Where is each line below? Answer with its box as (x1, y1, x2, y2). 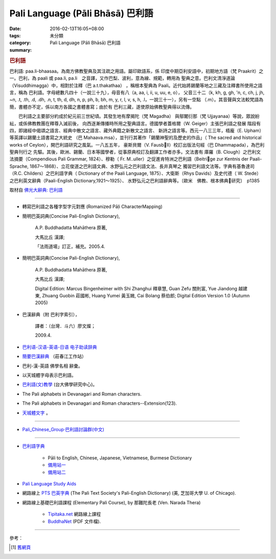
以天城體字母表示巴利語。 (22, 372, 76, 378)
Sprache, (9, 163, 29, 169)
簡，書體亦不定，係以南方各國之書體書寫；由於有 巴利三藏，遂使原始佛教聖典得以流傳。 (9, 104, 194, 110)
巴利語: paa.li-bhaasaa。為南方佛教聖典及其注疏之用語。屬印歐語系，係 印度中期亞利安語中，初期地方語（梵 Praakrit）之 (9, 68, 264, 74)
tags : (9, 32, 21, 38)
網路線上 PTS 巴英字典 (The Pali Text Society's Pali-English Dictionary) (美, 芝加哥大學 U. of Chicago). (22, 490, 236, 496)
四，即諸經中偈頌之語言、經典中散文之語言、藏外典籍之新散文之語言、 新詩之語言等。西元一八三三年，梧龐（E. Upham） (9, 127, 264, 133)
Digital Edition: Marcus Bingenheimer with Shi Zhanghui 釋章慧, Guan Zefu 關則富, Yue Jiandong (35, 285, 238, 291)
